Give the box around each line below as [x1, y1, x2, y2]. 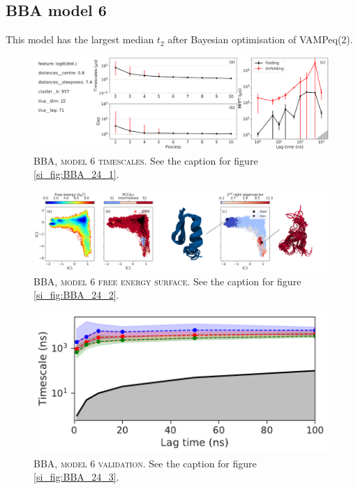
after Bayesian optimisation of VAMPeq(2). [167, 32, 353, 47]
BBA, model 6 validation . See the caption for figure [33, 456, 257, 470]
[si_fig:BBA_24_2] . [33, 287, 119, 302]
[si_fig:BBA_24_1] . [33, 167, 119, 181]
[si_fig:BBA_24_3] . [33, 469, 119, 484]
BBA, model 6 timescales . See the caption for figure [33, 153, 258, 167]
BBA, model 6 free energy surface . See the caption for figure [33, 273, 301, 288]
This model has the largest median [6, 32, 154, 47]
